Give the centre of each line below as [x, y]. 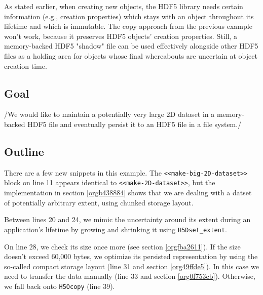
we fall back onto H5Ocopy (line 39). [60, 286]
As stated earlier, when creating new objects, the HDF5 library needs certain [124, 6]
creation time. [26, 66]
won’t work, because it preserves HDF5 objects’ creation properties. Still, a [121, 36]
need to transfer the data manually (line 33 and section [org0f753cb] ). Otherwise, [130, 276]
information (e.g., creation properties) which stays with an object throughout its [129, 16]
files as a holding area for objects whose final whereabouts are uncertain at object [131, 55]
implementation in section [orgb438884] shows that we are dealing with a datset [128, 193]
